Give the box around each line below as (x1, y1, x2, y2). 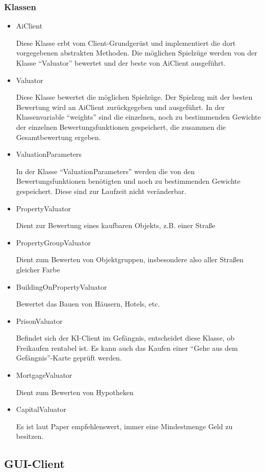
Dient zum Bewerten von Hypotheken (16, 386, 134, 397)
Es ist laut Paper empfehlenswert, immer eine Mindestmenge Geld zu (16, 421, 233, 431)
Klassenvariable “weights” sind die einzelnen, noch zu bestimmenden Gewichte (16, 112, 261, 122)
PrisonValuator (16, 315, 63, 326)
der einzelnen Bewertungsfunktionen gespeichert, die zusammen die (16, 121, 226, 132)
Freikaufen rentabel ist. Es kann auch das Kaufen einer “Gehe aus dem (16, 342, 238, 353)
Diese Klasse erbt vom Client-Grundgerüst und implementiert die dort (16, 37, 236, 48)
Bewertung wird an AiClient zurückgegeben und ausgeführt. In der (16, 101, 225, 112)
